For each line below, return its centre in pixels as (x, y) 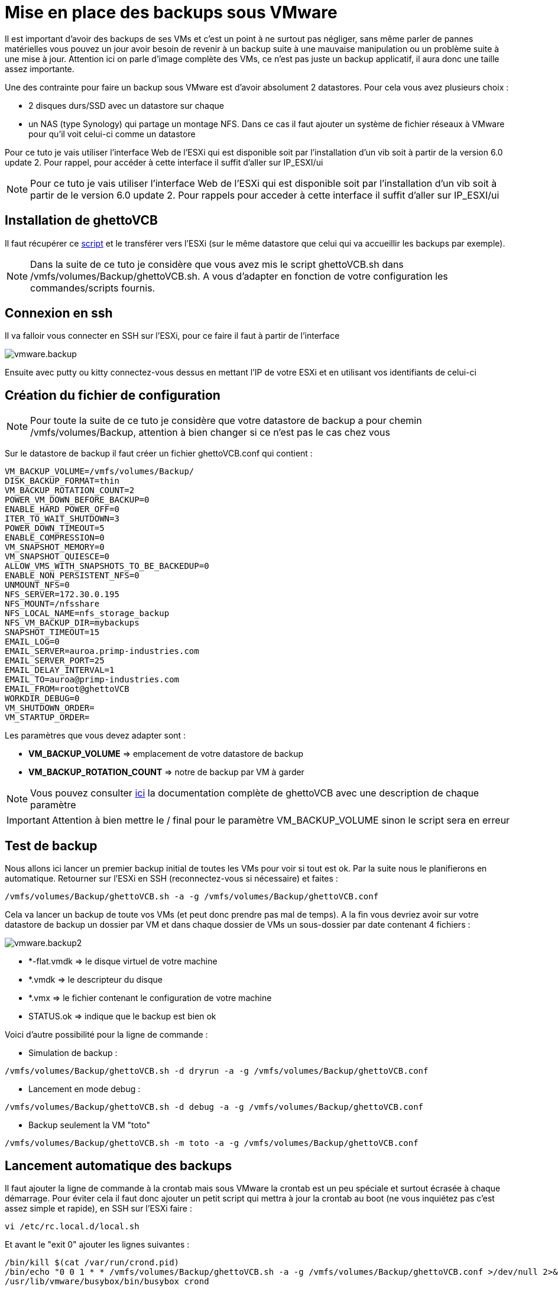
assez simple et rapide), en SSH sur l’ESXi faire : (98, 1208)
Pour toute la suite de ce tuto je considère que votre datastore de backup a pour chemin (226, 421)
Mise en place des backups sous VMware (171, 12)
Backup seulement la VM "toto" (90, 1125)
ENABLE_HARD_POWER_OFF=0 (62, 509)
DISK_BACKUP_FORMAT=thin (62, 481)
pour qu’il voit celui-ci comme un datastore (112, 134)
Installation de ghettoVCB (81, 221)
